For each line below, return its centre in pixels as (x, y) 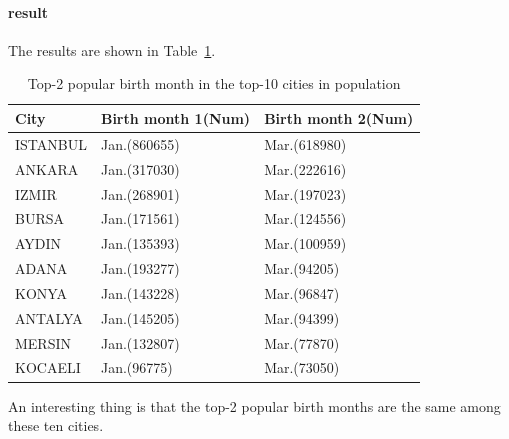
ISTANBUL (51, 143)
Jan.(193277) (140, 268)
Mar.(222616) (305, 168)
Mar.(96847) (302, 292)
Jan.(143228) (140, 292)
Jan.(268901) (140, 193)
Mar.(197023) (305, 193)
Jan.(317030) (140, 168)
